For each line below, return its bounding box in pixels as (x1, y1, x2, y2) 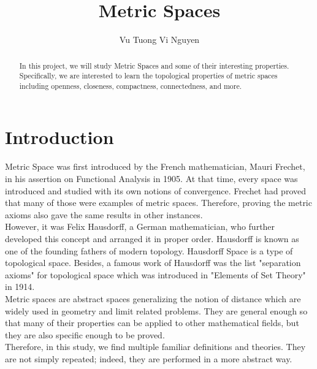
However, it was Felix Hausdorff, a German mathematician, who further (5, 220, 275, 233)
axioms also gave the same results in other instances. (5, 208, 203, 221)
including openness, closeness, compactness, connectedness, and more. (19, 80, 242, 91)
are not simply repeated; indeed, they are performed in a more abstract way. (5, 352, 292, 365)
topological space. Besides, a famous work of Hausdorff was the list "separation (5, 256, 301, 269)
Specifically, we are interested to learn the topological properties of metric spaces (19, 70, 278, 81)
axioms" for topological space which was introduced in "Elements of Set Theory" (5, 268, 306, 281)
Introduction (5, 124, 114, 150)
